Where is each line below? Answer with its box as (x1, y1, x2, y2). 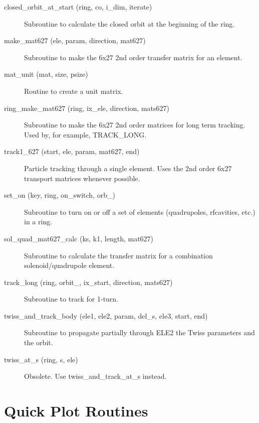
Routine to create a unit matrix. (24, 85, 123, 96)
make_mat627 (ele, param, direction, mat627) (4, 35, 146, 46)
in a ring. (24, 216, 53, 227)
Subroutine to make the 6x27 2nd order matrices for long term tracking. (24, 119, 245, 130)
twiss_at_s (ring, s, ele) (4, 354, 78, 364)
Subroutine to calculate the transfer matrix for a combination (24, 250, 213, 260)
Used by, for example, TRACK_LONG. (24, 129, 147, 139)
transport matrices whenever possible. (24, 173, 140, 183)
